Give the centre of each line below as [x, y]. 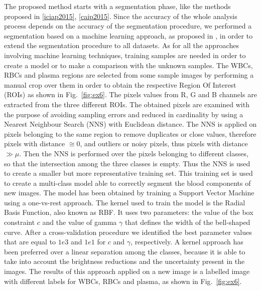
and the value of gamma [80, 222]
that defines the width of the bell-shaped [187, 222]
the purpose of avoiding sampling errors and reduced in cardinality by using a [124, 114]
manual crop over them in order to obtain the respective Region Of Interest [120, 84]
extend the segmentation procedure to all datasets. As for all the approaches [121, 45]
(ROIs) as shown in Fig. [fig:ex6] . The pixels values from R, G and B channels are [130, 94]
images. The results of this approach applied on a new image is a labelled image [127, 271]
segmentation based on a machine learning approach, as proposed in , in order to [128, 35]
